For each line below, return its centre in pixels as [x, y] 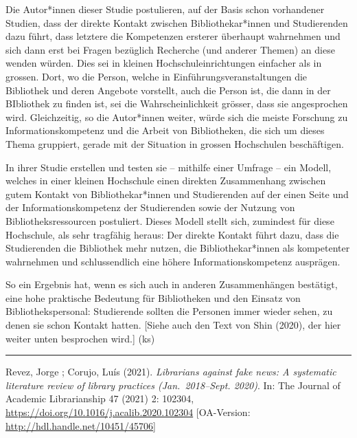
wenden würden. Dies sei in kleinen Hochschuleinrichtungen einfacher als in [164, 63]
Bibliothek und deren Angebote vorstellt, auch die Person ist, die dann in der [168, 90]
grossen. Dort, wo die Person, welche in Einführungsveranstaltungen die [157, 76]
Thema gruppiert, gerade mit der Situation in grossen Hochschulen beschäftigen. [175, 143]
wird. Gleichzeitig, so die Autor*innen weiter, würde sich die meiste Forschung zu [177, 117]
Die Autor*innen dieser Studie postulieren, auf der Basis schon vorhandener [165, 9]
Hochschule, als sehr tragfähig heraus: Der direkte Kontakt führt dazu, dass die [172, 234]
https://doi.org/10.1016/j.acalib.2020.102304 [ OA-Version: [128, 412]
